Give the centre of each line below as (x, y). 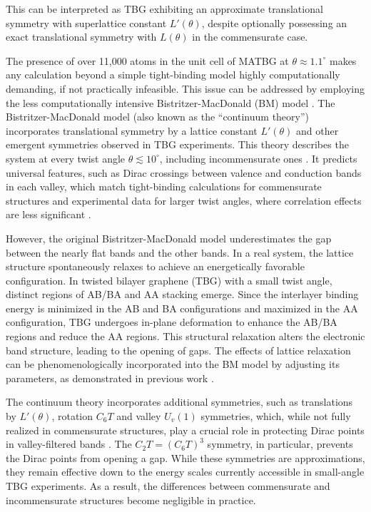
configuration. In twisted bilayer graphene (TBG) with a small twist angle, (169, 280)
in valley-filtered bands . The (69, 444)
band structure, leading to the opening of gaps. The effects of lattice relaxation (178, 350)
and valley (139, 416)
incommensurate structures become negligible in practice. (131, 500)
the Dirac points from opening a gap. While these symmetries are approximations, (185, 457)
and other (317, 130)
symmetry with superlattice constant (86, 22)
